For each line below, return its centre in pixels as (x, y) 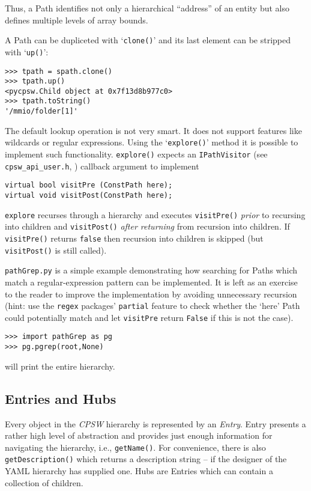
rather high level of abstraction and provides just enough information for (139, 435)
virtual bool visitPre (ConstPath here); (89, 185)
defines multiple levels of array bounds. (77, 20)
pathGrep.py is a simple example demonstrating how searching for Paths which (151, 270)
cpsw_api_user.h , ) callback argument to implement (102, 166)
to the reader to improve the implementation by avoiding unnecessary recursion (151, 294)
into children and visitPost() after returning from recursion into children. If (147, 226)
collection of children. (44, 482)
